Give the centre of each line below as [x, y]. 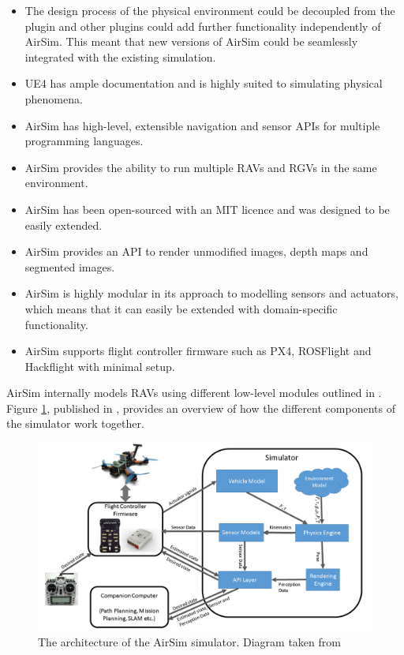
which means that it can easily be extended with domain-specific [181, 308]
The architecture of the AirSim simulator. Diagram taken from [189, 642]
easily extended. [64, 225]
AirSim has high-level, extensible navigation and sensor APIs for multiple [202, 125]
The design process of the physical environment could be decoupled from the [210, 10]
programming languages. [84, 141]
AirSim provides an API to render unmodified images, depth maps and [196, 251]
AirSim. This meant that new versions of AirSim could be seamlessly [191, 41]
